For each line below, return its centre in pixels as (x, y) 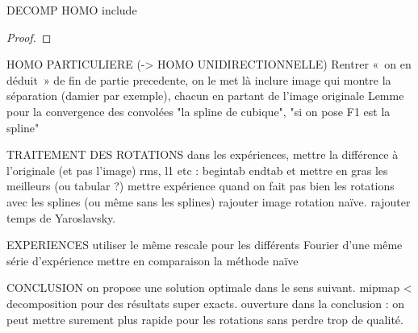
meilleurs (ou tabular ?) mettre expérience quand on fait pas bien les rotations (201, 186)
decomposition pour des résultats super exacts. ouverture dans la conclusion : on (206, 303)
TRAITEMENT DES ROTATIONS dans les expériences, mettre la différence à (203, 154)
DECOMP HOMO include (72, 10)
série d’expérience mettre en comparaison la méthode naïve (153, 260)
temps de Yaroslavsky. (61, 217)
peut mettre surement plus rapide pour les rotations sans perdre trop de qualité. (205, 319)
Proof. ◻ (29, 37)
